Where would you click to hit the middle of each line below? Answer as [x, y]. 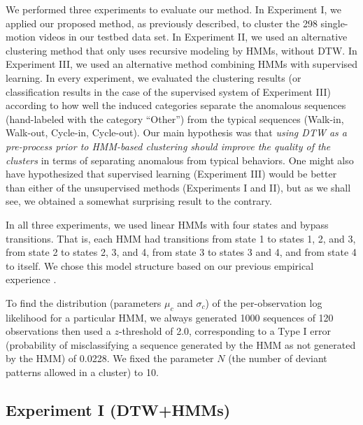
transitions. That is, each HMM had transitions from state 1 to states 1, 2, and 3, [181, 238]
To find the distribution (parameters [84, 302]
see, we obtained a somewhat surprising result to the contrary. [139, 201]
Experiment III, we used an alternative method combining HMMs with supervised [182, 64]
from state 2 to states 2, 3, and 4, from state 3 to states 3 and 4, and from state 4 [181, 252]
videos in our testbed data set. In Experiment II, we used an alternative [193, 37]
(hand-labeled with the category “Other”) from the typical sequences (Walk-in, [175, 118]
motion [21, 37]
